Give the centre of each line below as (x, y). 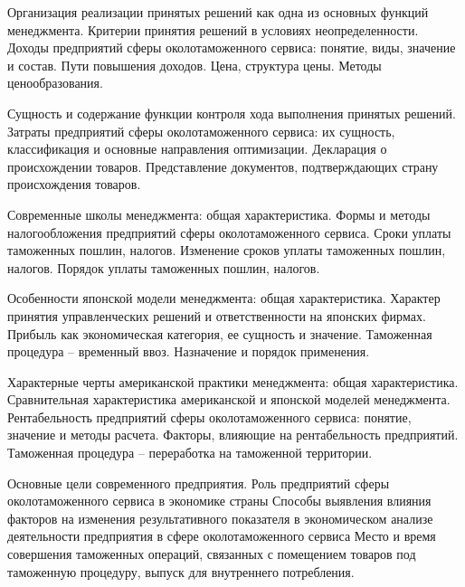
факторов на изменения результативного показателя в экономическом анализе (220, 518)
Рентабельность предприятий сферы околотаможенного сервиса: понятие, (209, 417)
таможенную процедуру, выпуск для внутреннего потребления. (181, 571)
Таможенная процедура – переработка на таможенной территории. (190, 453)
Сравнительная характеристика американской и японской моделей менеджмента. (229, 399)
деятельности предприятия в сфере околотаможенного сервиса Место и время (222, 536)
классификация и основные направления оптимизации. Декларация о (197, 149)
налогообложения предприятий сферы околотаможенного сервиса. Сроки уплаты (229, 232)
